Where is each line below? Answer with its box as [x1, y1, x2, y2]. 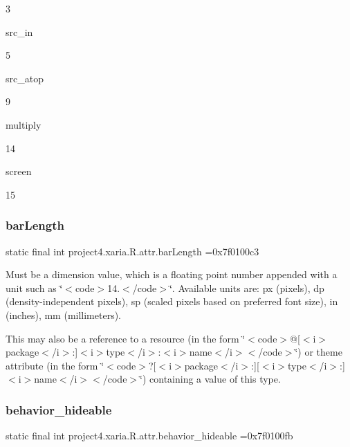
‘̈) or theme [295, 345, 342, 359]
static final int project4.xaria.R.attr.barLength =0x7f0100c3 [6, 244, 259, 258]
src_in [6, 24, 33, 39]
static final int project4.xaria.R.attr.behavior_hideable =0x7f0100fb [6, 428, 293, 443]
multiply [6, 117, 42, 131]
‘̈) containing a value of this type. [140, 372, 281, 386]
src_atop [6, 71, 44, 85]
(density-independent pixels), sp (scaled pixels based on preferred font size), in [6, 294, 338, 309]
